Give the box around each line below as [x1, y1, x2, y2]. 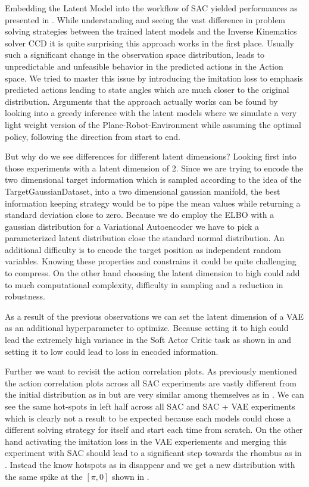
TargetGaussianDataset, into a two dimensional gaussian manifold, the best [5, 185, 280, 197]
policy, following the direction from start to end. [5, 130, 181, 142]
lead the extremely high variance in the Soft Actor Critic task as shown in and [5, 333, 292, 346]
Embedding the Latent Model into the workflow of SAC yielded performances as [5, 2, 298, 14]
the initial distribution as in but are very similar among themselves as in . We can [5, 388, 304, 401]
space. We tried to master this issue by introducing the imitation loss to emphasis [5, 71, 303, 84]
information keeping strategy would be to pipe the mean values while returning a [5, 196, 301, 209]
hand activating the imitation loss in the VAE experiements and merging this [5, 435, 287, 447]
